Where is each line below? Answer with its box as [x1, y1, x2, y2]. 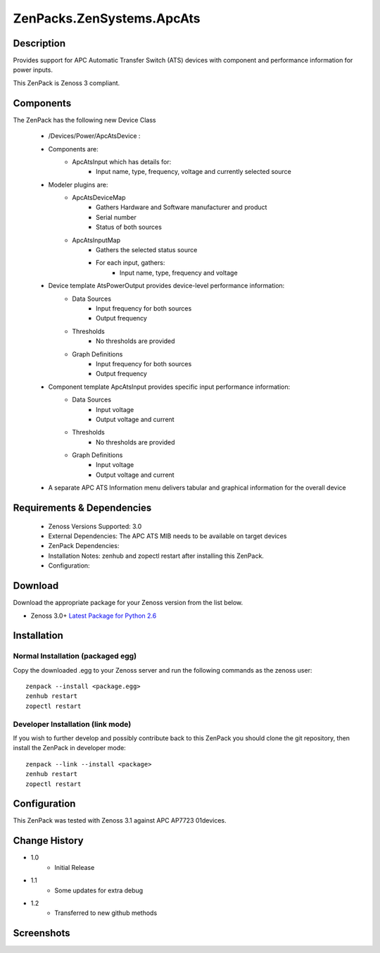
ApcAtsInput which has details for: [72, 157, 172, 166]
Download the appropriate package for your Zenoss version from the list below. [13, 599, 243, 607]
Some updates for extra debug [54, 886, 144, 895]
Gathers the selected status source [96, 246, 198, 254]
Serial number [96, 213, 137, 221]
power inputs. [13, 66, 53, 74]
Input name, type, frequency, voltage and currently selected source [96, 168, 291, 176]
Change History [13, 835, 84, 847]
